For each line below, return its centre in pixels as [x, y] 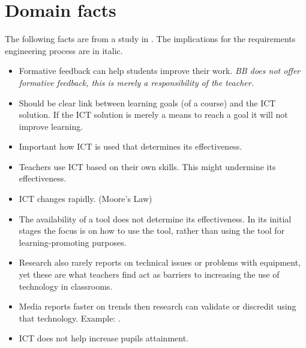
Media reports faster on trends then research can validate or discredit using [157, 306]
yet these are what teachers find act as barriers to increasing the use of [149, 274]
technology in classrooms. [66, 286]
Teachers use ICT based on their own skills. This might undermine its [147, 166]
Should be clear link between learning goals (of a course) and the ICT [147, 102]
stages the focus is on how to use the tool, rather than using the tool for [152, 230]
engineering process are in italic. [64, 50]
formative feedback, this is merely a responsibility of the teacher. [136, 82]
